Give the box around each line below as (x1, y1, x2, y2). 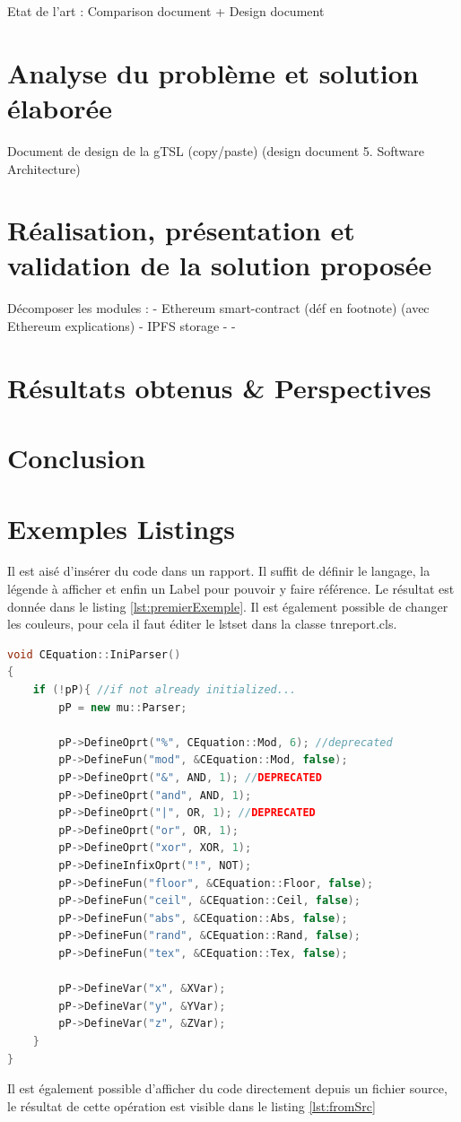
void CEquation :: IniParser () (7, 648, 181, 661)
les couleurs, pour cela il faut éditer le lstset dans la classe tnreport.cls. (7, 614, 397, 633)
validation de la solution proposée (7, 247, 432, 283)
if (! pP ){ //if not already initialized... (32, 683, 297, 697)
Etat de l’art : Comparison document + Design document (7, 2, 325, 20)
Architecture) (7, 159, 81, 178)
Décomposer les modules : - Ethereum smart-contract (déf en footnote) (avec (7, 299, 430, 317)
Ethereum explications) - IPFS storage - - (7, 317, 236, 335)
